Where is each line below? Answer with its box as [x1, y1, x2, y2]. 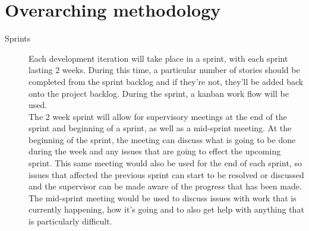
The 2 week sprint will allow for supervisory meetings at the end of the [29, 110, 287, 122]
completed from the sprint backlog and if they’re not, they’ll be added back [29, 75, 304, 87]
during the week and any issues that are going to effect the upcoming [29, 145, 281, 157]
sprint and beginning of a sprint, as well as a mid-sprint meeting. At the [29, 122, 292, 134]
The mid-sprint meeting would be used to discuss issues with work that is [29, 191, 297, 204]
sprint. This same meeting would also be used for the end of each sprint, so [29, 157, 302, 169]
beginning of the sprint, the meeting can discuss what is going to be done [29, 133, 296, 145]
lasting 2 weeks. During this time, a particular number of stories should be [29, 64, 300, 76]
